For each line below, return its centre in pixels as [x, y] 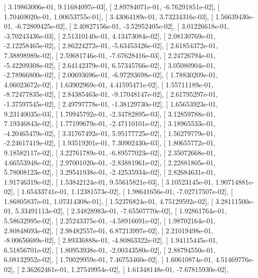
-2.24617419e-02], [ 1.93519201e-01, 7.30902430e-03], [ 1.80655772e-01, [110, 143]
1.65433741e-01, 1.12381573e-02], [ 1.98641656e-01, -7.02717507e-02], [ [127, 191]
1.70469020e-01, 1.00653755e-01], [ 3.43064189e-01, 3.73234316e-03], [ [109, 16]
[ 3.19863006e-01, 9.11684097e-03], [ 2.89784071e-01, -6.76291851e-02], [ [112, 6]
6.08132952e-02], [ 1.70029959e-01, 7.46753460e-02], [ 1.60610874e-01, [109, 259]
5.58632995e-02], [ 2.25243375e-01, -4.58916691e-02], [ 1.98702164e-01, [110, 221]
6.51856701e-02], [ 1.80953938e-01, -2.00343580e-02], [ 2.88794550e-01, [110, 249]
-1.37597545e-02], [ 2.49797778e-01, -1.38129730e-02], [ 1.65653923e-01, [111, 104]
